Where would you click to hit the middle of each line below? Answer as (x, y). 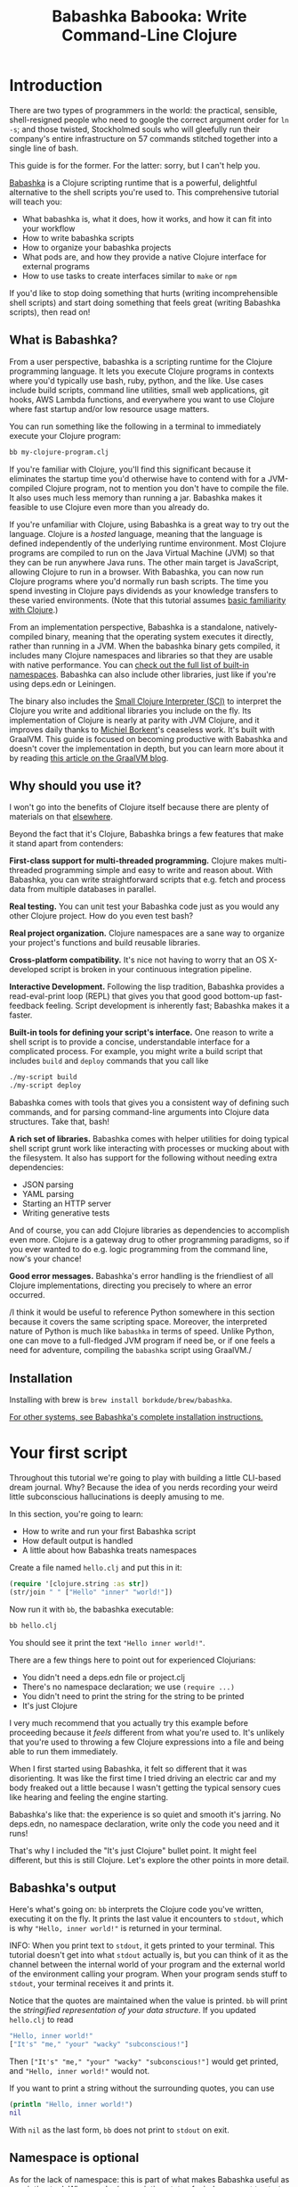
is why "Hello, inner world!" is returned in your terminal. (116, 1928)
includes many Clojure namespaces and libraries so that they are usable (141, 655)
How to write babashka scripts (78, 237)
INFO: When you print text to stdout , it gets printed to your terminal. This (142, 1945)
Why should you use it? (76, 786)
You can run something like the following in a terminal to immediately (135, 426)
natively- (262, 627)
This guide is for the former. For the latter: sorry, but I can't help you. (135, 165)
